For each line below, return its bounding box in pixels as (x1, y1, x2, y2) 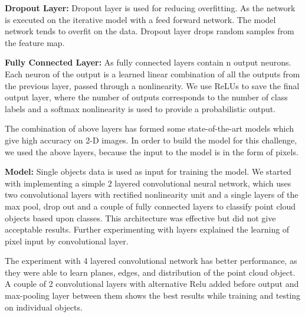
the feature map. (5, 36, 65, 48)
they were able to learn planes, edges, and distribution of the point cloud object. (5, 266, 296, 278)
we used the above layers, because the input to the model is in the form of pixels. (5, 145, 299, 158)
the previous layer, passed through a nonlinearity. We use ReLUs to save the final (5, 79, 300, 91)
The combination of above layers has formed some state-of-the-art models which (5, 122, 294, 135)
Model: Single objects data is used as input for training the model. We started (5, 165, 291, 178)
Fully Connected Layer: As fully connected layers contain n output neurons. (5, 56, 291, 68)
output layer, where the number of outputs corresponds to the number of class (5, 91, 288, 103)
